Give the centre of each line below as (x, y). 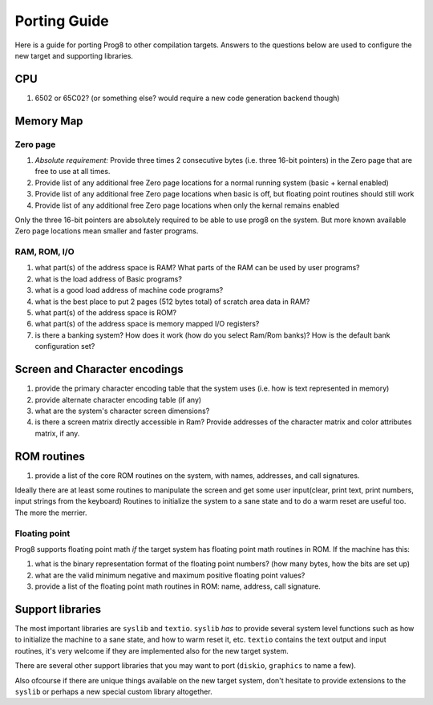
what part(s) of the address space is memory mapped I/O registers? (147, 324)
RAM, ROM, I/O (45, 252)
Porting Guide (62, 21)
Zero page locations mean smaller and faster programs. (107, 231)
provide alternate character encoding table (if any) (118, 399)
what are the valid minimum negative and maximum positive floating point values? (170, 575)
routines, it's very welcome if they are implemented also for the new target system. (152, 650)
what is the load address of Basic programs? (108, 279)
